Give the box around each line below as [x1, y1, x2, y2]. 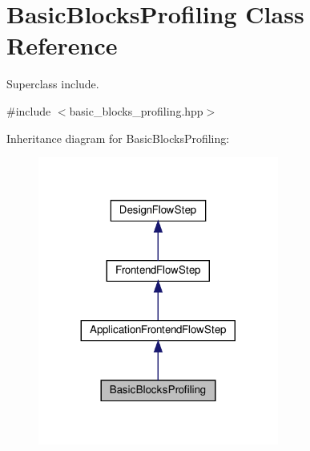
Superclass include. [6, 75, 99, 92]
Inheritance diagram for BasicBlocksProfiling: [6, 129, 230, 146]
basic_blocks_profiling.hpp [69, 102, 203, 119]
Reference [6, 29, 118, 62]
